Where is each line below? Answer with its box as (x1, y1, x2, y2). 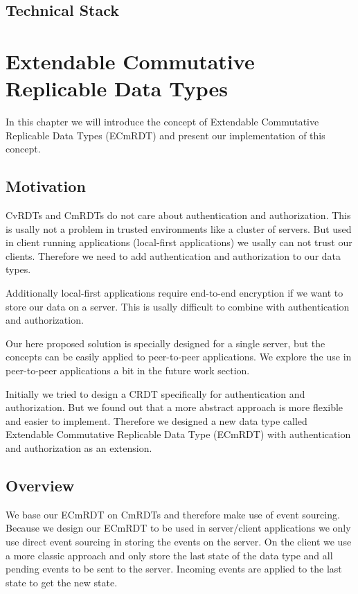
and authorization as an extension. (6, 440, 152, 455)
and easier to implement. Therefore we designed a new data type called (6, 413, 307, 428)
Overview (6, 474, 75, 496)
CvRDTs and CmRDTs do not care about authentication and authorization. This (6, 208, 351, 222)
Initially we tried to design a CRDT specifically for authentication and (6, 386, 305, 401)
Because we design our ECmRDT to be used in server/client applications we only (6, 521, 351, 535)
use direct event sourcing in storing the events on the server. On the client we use (6, 534, 352, 548)
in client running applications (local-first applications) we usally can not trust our (6, 235, 352, 250)
